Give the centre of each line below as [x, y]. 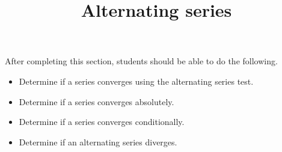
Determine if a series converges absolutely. [97, 101]
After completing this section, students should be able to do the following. [141, 61]
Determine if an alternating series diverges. [98, 141]
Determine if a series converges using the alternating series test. [136, 81]
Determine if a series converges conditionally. [102, 122]
